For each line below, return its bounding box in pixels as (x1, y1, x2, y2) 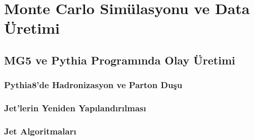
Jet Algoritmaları (4, 124, 76, 137)
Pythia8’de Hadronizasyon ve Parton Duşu (4, 79, 183, 91)
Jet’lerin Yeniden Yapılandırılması (4, 102, 146, 114)
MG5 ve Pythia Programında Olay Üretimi (4, 52, 235, 67)
